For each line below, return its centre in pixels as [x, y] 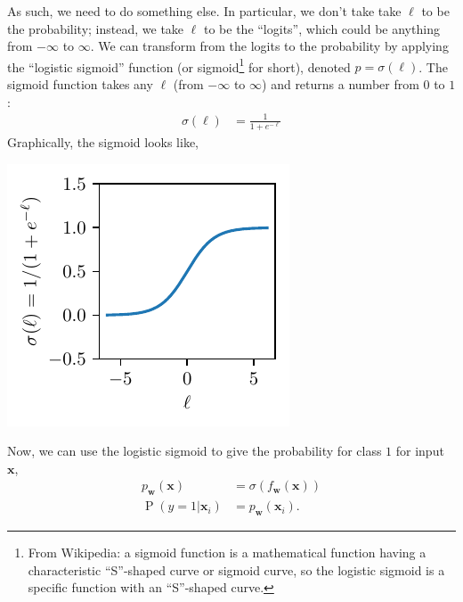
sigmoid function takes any [80, 84]
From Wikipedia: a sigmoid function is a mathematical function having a [227, 552]
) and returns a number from [341, 84]
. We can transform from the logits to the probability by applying [269, 46]
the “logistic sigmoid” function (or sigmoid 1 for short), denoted [179, 65]
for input [420, 451]
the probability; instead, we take [96, 28]
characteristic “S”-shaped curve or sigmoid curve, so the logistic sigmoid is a [236, 569]
